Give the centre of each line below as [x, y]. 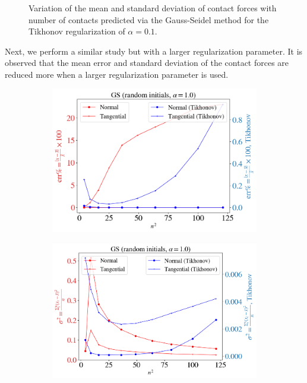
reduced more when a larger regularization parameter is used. [117, 74]
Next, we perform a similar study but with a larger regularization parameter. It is [154, 51]
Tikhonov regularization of [77, 31]
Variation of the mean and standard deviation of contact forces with [153, 8]
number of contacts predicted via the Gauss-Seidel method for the [149, 19]
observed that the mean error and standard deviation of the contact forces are [147, 63]
